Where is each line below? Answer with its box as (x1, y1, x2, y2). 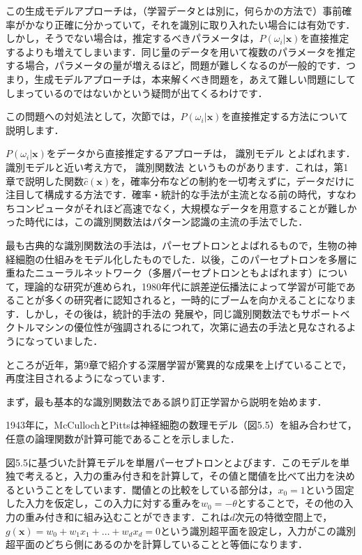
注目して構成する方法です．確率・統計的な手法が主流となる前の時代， (6, 187, 327, 202)
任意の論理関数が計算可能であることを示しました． (6, 431, 240, 446)
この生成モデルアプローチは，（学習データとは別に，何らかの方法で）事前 (6, 3, 342, 17)
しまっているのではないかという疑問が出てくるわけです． (6, 85, 268, 100)
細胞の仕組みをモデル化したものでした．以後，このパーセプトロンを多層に (15, 251, 357, 266)
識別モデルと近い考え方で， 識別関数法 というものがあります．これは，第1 (6, 159, 349, 174)
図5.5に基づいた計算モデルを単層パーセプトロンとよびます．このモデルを (6, 454, 340, 469)
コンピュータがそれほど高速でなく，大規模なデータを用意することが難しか (15, 200, 357, 215)
